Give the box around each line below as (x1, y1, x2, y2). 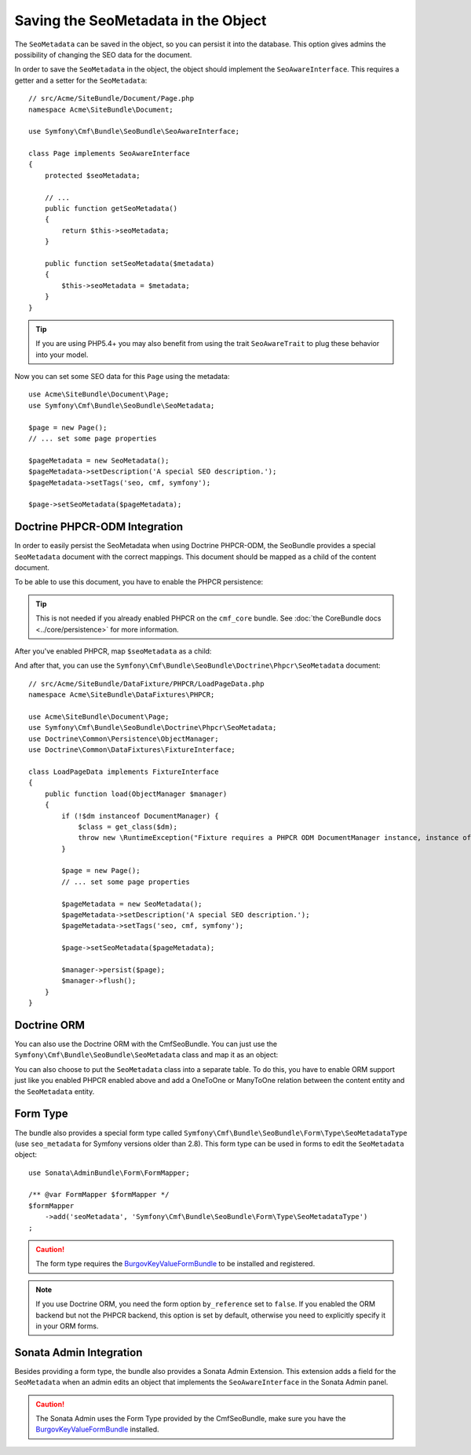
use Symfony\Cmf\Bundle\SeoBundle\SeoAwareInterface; (28, 127, 239, 136)
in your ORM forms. (35, 1321, 99, 1331)
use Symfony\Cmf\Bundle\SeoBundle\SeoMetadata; (28, 401, 215, 410)
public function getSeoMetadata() (44, 204, 178, 213)
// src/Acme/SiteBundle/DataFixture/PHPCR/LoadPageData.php (28, 679, 265, 688)
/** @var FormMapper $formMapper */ (28, 1190, 170, 1199)
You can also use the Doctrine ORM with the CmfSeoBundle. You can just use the (14, 1039, 278, 1049)
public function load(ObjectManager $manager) (44, 789, 228, 798)
